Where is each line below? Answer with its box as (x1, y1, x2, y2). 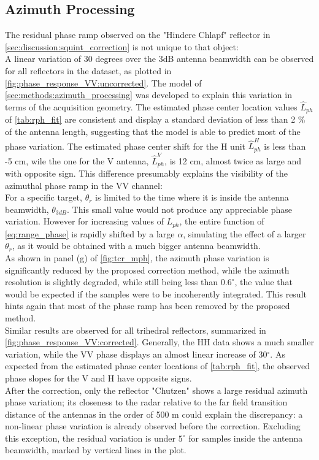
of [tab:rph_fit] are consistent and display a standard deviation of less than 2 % (5, 113, 306, 126)
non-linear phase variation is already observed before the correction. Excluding (5, 420, 301, 432)
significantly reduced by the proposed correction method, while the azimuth (5, 263, 290, 276)
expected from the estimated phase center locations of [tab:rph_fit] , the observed (5, 359, 310, 372)
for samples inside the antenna (188, 431, 303, 444)
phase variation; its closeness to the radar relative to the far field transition (5, 396, 288, 408)
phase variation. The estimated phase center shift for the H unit (5, 139, 246, 152)
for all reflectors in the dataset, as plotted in (5, 64, 172, 77)
